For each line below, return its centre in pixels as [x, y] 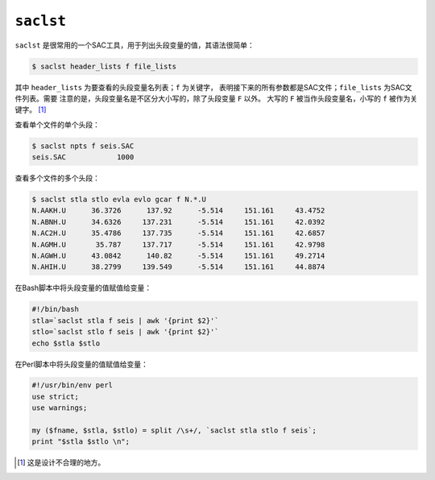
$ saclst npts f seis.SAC [83, 146]
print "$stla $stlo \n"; [81, 442]
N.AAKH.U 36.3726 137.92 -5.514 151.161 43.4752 [178, 211]
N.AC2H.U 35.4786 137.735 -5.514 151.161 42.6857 [178, 233]
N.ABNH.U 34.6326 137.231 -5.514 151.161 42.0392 [178, 222]
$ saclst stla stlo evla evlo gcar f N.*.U [119, 200]
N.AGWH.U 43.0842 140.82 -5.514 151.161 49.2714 [178, 255]
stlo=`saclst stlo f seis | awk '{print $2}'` [125, 332]
